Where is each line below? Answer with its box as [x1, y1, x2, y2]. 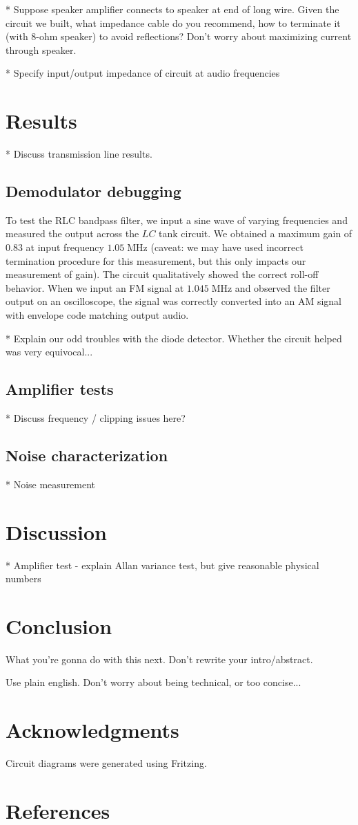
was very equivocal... [6, 344, 93, 359]
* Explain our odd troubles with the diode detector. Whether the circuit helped [6, 331, 342, 345]
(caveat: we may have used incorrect [150, 240, 304, 254]
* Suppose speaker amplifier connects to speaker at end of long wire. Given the [6, 2, 339, 16]
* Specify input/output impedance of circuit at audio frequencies [6, 66, 280, 80]
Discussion [6, 517, 107, 546]
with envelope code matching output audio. [6, 308, 189, 322]
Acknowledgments [6, 716, 179, 744]
